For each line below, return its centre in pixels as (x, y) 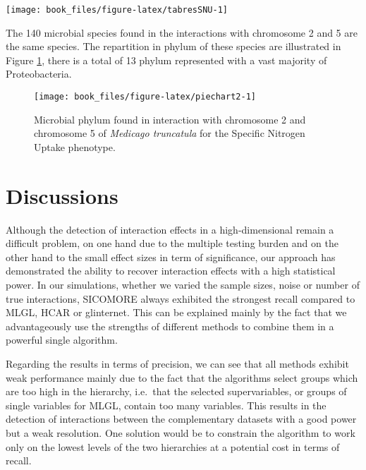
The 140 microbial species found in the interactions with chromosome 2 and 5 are (182, 32)
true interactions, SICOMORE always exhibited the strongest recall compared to (181, 298)
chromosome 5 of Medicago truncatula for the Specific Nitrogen (170, 133)
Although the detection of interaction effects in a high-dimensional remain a (170, 229)
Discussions (62, 195)
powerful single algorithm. (62, 340)
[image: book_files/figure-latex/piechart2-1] (145, 97)
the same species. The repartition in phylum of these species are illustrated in (173, 46)
